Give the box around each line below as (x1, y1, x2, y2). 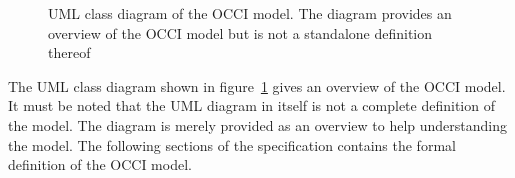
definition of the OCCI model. (8, 154, 192, 175)
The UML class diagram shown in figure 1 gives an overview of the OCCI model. (8, 75, 506, 96)
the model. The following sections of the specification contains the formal (8, 134, 456, 155)
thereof (48, 42, 91, 63)
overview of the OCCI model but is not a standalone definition (48, 22, 433, 43)
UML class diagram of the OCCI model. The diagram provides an (48, 3, 452, 23)
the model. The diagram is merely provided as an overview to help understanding (8, 114, 507, 135)
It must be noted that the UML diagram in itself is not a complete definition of (8, 95, 495, 116)
